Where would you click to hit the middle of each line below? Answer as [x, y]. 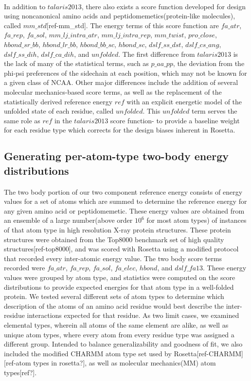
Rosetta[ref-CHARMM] [209, 353]
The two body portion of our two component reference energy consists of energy [123, 191]
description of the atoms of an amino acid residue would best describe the [114, 306]
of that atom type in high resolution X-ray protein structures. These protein [117, 230]
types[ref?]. [20, 372]
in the [63, 120]
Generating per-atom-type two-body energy [117, 156]
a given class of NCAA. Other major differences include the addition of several [121, 82]
